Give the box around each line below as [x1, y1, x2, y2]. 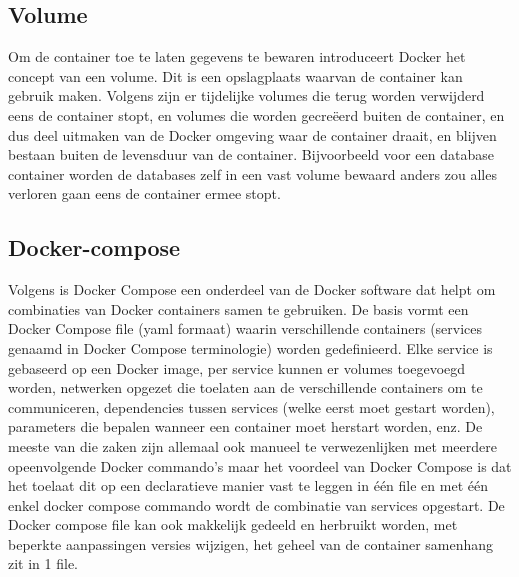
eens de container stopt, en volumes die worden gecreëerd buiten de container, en [8, 104, 505, 125]
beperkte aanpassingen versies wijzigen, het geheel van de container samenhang [8, 533, 494, 554]
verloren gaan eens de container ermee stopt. [8, 183, 281, 204]
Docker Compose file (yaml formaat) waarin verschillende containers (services [8, 318, 483, 339]
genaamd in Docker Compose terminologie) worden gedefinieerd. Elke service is [8, 337, 493, 358]
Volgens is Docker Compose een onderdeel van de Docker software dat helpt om [8, 279, 496, 300]
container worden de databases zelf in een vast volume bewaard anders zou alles [8, 163, 497, 184]
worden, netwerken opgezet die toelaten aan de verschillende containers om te [8, 377, 483, 398]
